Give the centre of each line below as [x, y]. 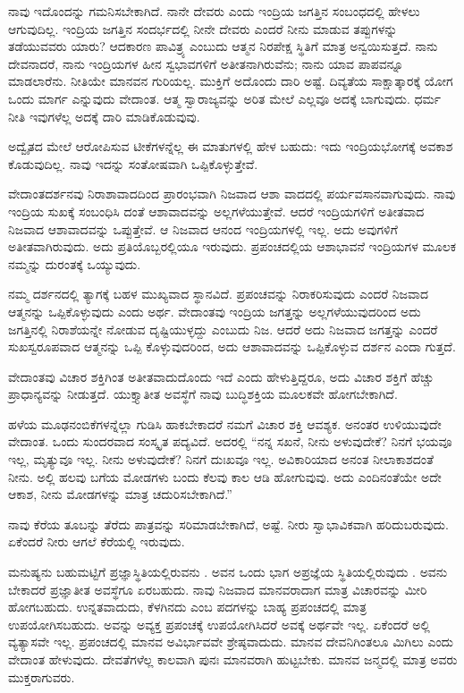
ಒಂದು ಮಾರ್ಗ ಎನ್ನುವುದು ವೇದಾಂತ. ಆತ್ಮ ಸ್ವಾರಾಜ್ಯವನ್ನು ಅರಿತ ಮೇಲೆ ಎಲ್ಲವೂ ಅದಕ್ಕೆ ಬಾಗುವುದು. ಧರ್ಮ [225, 98]
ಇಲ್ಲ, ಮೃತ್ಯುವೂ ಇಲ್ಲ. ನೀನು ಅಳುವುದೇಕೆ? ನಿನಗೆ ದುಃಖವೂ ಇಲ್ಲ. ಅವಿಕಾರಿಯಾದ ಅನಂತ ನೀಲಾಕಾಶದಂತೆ [221, 459]
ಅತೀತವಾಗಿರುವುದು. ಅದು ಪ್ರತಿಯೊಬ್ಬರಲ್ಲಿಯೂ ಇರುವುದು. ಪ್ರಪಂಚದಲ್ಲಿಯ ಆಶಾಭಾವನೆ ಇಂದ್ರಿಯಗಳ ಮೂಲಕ [232, 246]
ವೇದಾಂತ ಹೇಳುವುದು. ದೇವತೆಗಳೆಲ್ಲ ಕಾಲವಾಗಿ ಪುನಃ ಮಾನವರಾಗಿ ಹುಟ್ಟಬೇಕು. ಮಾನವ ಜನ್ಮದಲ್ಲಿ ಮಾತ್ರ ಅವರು [233, 659]
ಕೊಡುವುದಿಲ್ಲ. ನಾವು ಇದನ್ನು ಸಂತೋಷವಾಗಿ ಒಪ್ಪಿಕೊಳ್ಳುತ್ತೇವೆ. [133, 163]
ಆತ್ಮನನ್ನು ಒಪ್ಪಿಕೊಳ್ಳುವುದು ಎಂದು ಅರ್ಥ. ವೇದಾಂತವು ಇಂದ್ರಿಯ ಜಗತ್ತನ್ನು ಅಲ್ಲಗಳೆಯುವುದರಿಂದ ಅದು [215, 311]
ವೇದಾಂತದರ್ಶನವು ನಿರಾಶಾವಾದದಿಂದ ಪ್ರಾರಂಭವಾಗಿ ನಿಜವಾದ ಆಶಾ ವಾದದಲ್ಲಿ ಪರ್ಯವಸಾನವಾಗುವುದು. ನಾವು [232, 194]
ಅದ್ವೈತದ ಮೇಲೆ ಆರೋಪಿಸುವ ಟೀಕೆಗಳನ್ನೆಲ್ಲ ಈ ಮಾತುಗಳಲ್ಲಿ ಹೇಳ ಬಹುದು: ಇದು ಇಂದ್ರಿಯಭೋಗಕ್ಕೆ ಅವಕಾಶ [231, 146]
